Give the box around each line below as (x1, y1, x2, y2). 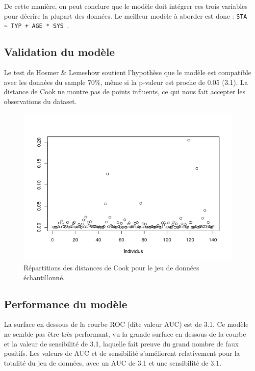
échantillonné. (24, 272, 65, 282)
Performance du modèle (4, 296, 127, 311)
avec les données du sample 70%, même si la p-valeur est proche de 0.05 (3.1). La (4, 77, 248, 87)
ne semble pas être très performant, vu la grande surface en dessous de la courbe (4, 329, 246, 339)
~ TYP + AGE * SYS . (4, 20, 69, 30)
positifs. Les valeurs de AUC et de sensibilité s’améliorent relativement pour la (4, 348, 240, 358)
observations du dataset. (4, 96, 77, 106)
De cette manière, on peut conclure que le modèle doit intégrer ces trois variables (4, 1, 248, 11)
